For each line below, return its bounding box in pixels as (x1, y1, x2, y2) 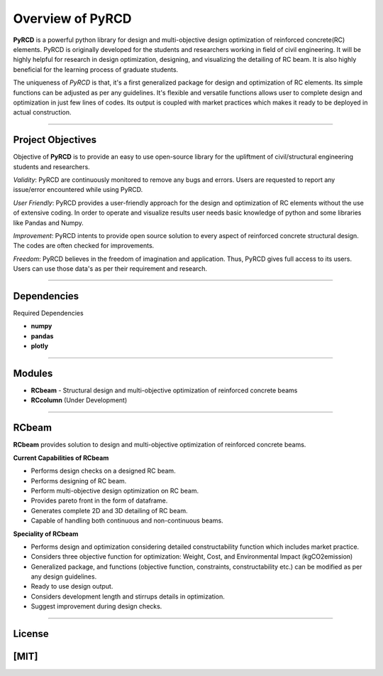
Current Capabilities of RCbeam (13, 454, 109, 462)
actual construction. (13, 108, 72, 117)
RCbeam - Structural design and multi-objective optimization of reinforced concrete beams (30, 386, 298, 395)
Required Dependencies (13, 309, 84, 317)
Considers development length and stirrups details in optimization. (30, 592, 225, 601)
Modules (13, 367, 53, 380)
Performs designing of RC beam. (30, 476, 127, 485)
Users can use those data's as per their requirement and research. (13, 264, 208, 273)
